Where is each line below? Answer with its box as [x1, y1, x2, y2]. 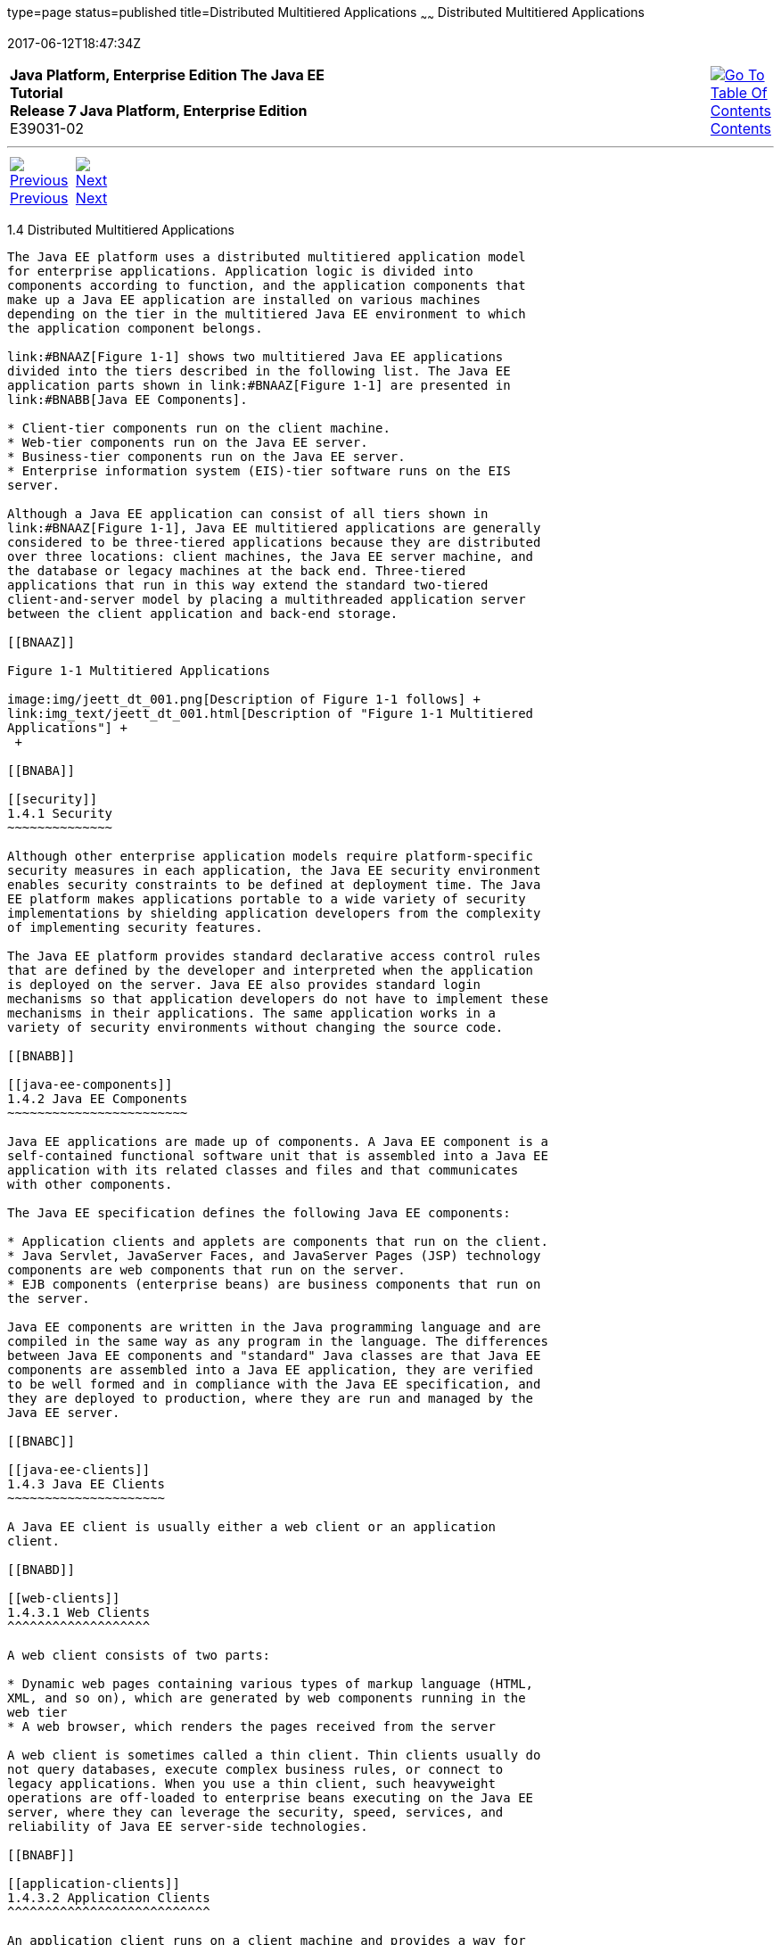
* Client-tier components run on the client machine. [7, 420, 390, 435]
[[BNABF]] [7, 1847, 75, 1862]
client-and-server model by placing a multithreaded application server [7, 591, 526, 606]
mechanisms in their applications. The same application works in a [7, 1005, 496, 1020]
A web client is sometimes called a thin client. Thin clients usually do [7, 1747, 541, 1762]
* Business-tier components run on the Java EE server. [7, 449, 406, 464]
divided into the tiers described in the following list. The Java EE [7, 363, 511, 378]
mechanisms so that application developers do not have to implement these [7, 991, 548, 1006]
